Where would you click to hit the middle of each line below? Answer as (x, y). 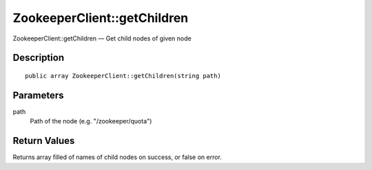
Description (39, 58)
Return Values (44, 141)
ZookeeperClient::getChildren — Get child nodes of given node (102, 38)
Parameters (38, 95)
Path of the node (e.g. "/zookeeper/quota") (91, 121)
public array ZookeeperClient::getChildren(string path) (123, 76)
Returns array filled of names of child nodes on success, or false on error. (117, 157)
